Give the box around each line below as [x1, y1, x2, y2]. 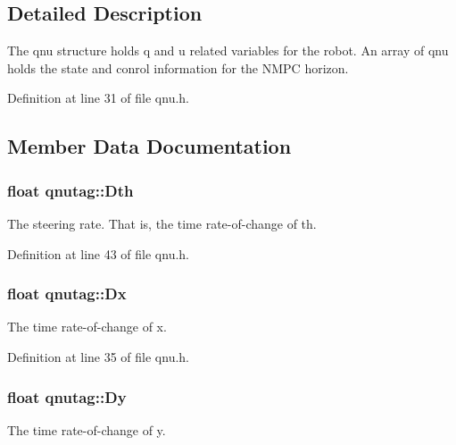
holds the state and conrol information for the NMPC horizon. [7, 58, 349, 77]
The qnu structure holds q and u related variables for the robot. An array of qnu [7, 41, 449, 60]
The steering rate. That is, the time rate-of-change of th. [7, 214, 317, 232]
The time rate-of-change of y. [7, 420, 166, 439]
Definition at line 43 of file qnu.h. [7, 244, 190, 263]
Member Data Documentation [7, 132, 292, 160]
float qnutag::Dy [7, 385, 127, 407]
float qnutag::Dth [7, 179, 134, 201]
